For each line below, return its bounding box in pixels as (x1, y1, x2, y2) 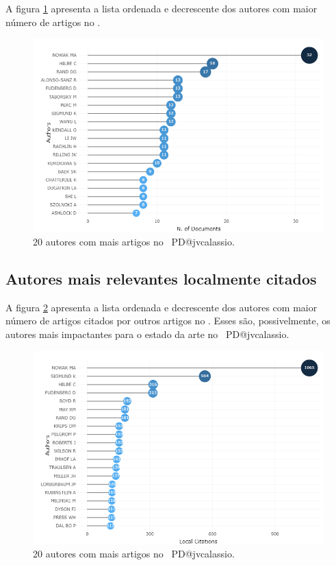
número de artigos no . (5, 14, 101, 29)
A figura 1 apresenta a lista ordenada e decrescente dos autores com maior (5, 1, 318, 15)
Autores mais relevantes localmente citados (5, 267, 317, 289)
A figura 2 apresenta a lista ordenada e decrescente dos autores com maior (5, 300, 318, 314)
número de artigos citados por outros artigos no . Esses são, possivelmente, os (5, 313, 331, 328)
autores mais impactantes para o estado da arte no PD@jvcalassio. (5, 326, 289, 341)
